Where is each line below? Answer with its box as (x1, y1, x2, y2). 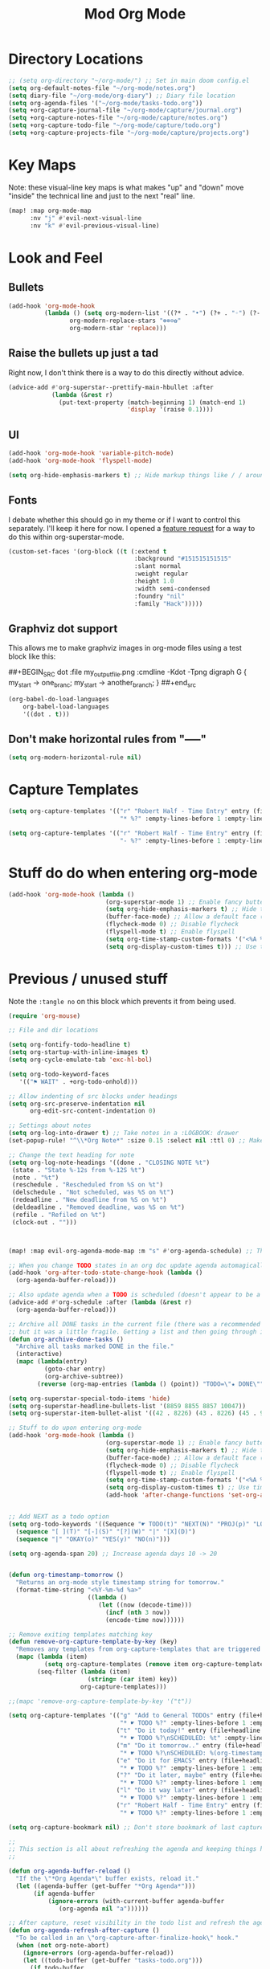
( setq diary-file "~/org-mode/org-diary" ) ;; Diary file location (8, 92, 235, 100)
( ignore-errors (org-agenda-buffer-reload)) (22, 1949, 174, 1957)
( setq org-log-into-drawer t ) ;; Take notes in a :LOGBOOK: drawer (8, 1130, 239, 1138)
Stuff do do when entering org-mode (8, 864, 259, 882)
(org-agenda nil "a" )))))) (59, 1905, 149, 1913)
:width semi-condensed (133, 584, 211, 593)
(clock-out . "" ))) (11, 1218, 78, 1226)
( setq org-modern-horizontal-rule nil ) (8, 754, 142, 762)
